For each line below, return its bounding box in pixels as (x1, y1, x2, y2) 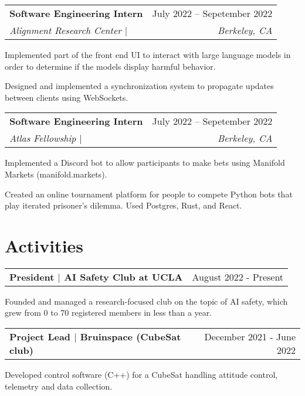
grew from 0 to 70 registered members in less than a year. (5, 306, 212, 319)
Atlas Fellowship (9, 131, 76, 145)
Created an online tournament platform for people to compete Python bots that (5, 187, 293, 200)
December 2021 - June (204, 330, 296, 344)
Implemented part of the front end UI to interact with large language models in (5, 49, 291, 60)
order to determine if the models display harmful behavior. (5, 60, 216, 72)
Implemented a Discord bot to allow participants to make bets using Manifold (5, 156, 285, 169)
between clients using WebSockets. (5, 91, 128, 103)
